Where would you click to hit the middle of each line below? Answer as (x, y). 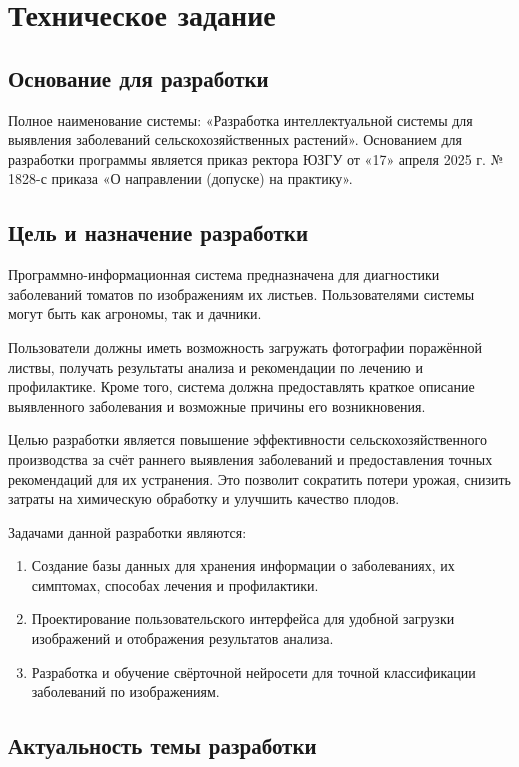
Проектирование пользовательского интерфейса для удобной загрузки (243, 618)
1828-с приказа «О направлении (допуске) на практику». (180, 178)
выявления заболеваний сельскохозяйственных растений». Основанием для (235, 139)
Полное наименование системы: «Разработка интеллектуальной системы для (240, 119)
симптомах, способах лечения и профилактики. (175, 584)
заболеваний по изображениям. (125, 691)
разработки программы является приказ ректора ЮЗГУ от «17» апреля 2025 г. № (256, 158)
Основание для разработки (138, 77)
